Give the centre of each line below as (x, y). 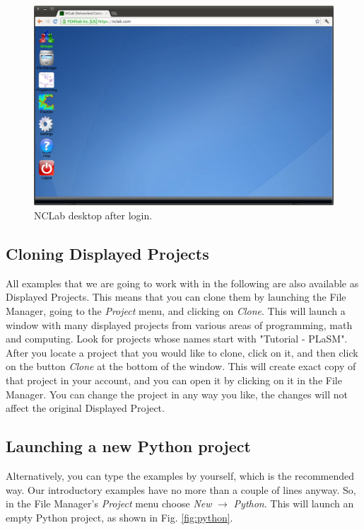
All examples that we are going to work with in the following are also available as (182, 283)
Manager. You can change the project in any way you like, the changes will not (177, 394)
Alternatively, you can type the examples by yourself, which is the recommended (180, 475)
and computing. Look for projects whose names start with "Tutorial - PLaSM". (177, 339)
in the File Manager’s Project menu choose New (109, 503)
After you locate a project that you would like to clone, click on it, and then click (182, 352)
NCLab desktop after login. (93, 215)
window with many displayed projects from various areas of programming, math (179, 324)
